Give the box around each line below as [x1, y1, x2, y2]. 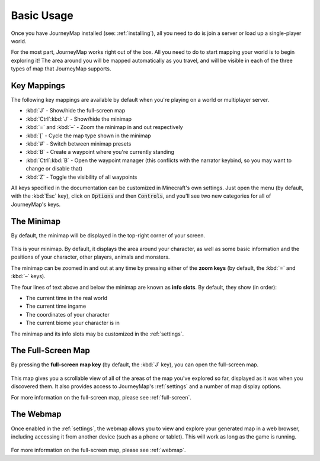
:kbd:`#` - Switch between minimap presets [25, 140, 132, 147]
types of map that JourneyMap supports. [11, 65, 111, 72]
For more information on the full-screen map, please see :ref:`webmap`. [11, 447, 186, 454]
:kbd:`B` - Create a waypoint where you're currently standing [25, 149, 175, 156]
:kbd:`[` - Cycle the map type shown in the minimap [25, 132, 151, 139]
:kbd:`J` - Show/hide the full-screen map [25, 107, 126, 114]
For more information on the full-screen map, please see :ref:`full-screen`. [11, 394, 192, 401]
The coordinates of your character [25, 311, 110, 318]
